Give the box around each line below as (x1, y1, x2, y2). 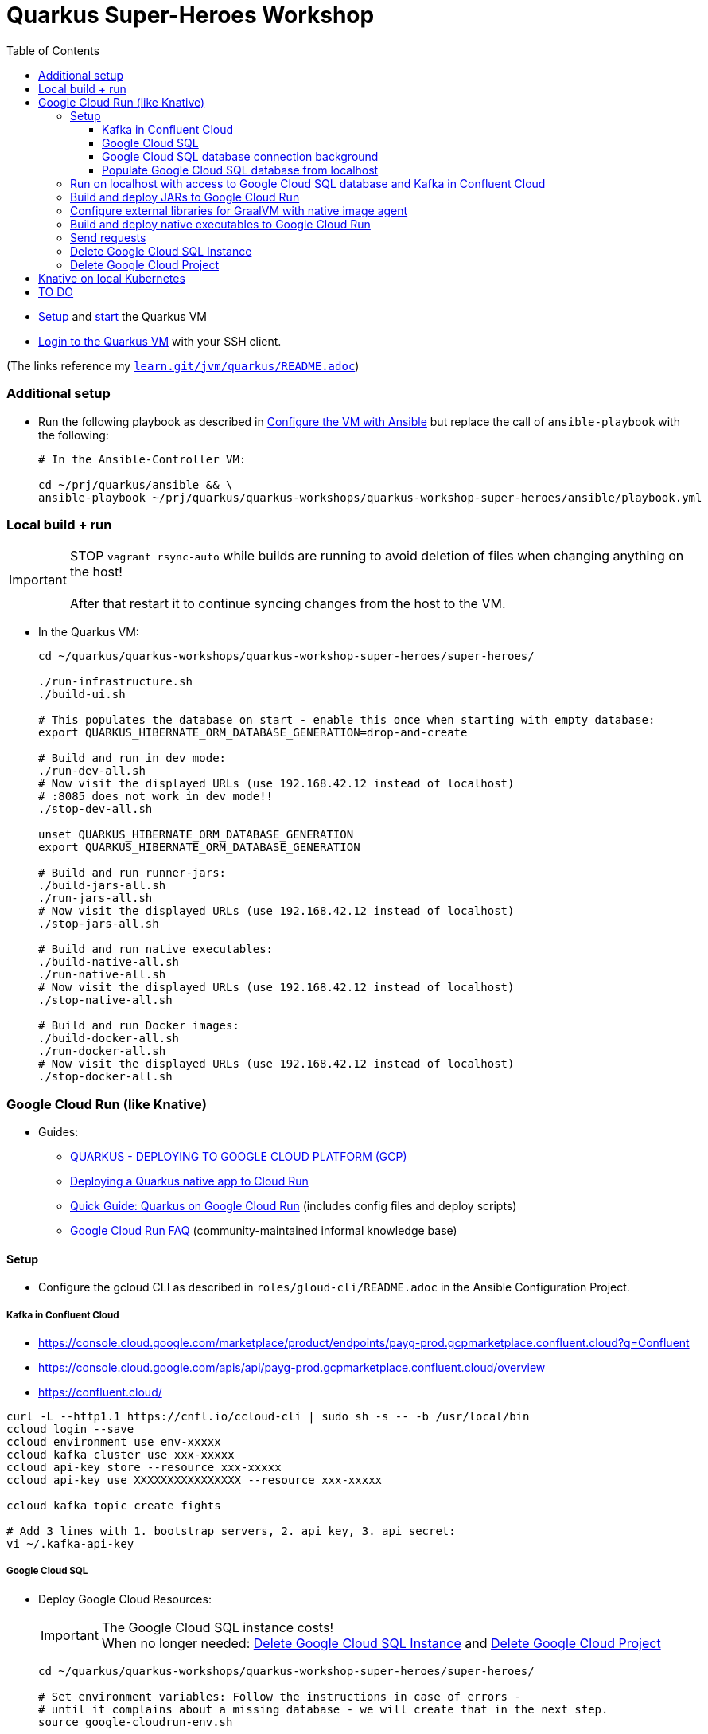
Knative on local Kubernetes (38, 271, 185, 285)
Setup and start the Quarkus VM (38, 309, 207, 323)
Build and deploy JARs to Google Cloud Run (70, 189, 300, 204)
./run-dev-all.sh (38, 764, 146, 778)
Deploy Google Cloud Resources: (38, 1591, 212, 1606)
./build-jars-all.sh (38, 879, 166, 892)
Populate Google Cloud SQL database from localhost (102, 162, 379, 177)
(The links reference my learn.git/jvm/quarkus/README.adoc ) (6, 358, 360, 373)
